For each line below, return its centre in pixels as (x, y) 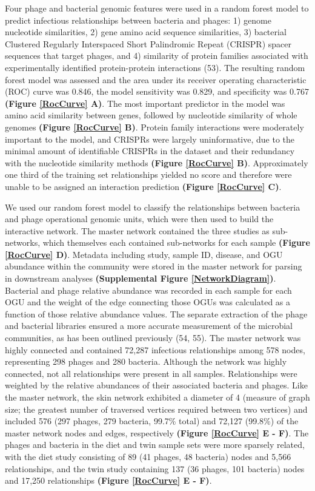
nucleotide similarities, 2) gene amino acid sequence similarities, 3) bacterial (146, 32)
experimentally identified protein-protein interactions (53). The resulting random (155, 67)
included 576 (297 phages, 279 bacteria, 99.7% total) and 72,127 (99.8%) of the (152, 421)
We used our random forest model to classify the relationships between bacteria (153, 207)
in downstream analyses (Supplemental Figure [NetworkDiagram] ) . (141, 278)
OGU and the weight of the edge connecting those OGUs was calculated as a (148, 302)
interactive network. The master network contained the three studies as (137, 230)
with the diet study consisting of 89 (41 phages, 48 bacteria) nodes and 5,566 (148, 456)
